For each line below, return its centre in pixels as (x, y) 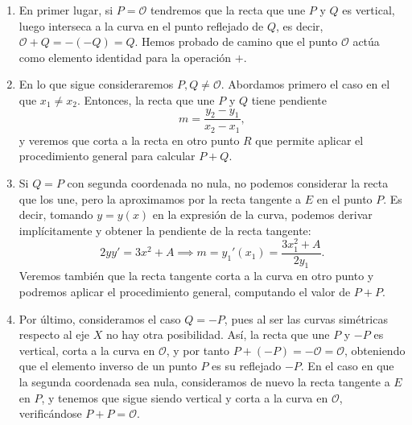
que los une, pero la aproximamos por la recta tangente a (160, 198)
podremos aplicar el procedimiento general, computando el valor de (185, 292)
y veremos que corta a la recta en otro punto (129, 140)
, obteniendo (375, 350)
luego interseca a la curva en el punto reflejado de (141, 25)
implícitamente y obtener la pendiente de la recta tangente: (165, 230)
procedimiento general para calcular (107, 156)
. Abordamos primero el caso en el (305, 84)
